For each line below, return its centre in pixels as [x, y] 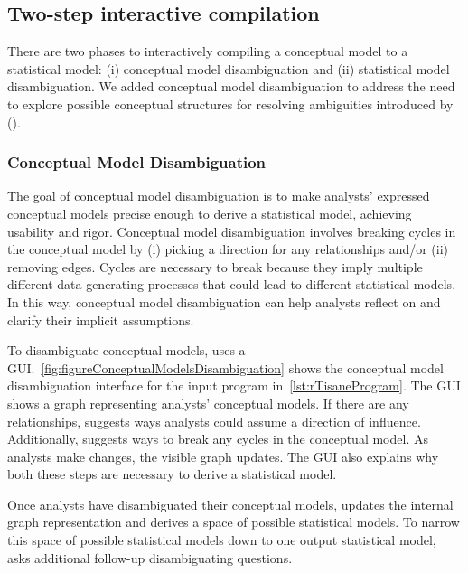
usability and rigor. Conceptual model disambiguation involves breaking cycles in [232, 231]
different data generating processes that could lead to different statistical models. [232, 284]
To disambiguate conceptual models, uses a [126, 350]
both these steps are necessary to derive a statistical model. [172, 474]
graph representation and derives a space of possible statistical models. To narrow [234, 522]
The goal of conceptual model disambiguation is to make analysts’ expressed [219, 196]
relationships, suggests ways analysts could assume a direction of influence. [214, 421]
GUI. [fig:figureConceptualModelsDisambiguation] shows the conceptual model [225, 367]
